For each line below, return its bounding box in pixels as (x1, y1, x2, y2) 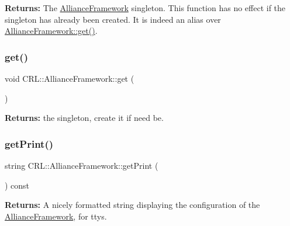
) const (5, 179, 30, 191)
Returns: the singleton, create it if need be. (5, 112, 164, 124)
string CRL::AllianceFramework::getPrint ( (5, 159, 158, 171)
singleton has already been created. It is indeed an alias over (5, 13, 221, 25)
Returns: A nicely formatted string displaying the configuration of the (5, 199, 260, 211)
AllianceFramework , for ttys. (5, 210, 107, 222)
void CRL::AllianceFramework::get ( (5, 72, 134, 84)
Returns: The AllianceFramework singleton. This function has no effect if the (5, 2, 286, 13)
